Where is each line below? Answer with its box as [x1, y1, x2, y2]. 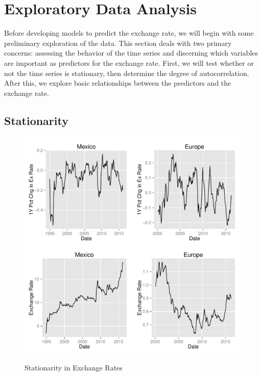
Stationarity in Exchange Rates [25, 362, 123, 373]
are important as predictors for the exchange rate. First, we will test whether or [4, 57, 254, 68]
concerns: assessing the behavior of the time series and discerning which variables [4, 47, 258, 58]
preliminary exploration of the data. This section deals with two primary [4, 37, 232, 48]
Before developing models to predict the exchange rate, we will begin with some [4, 28, 254, 38]
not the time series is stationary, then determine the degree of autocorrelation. [4, 67, 249, 78]
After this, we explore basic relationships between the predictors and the [4, 78, 231, 88]
